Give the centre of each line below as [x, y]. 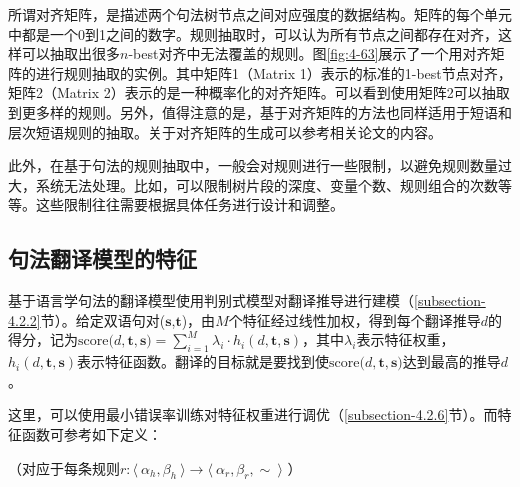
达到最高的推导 [451, 361]
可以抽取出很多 [70, 53]
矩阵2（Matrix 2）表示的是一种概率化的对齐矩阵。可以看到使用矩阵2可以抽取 [259, 92]
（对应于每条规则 [64, 467]
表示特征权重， [405, 339]
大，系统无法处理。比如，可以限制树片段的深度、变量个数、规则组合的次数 [253, 184]
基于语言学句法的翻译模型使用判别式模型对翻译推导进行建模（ [211, 300]
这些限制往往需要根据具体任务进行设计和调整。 [189, 204]
